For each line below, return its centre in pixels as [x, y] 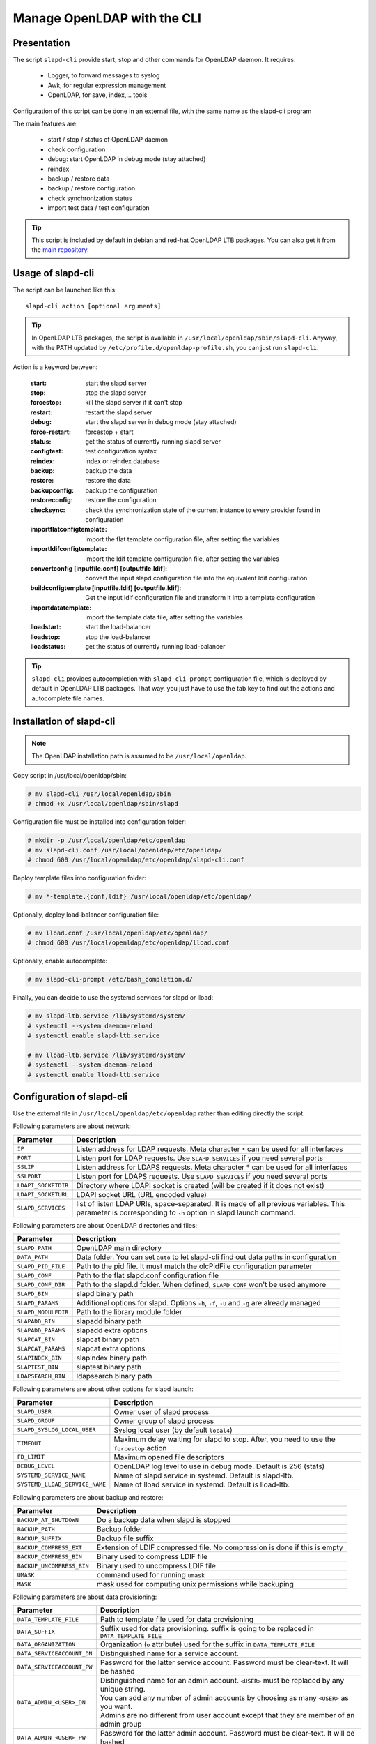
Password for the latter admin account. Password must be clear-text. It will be [227, 1734]
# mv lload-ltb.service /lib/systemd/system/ [107, 1055]
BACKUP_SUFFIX [39, 1538]
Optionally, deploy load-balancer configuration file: [86, 915]
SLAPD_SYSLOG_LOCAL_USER [56, 1430]
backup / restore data [79, 179]
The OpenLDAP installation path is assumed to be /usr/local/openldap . [139, 756]
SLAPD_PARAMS [38, 1303]
